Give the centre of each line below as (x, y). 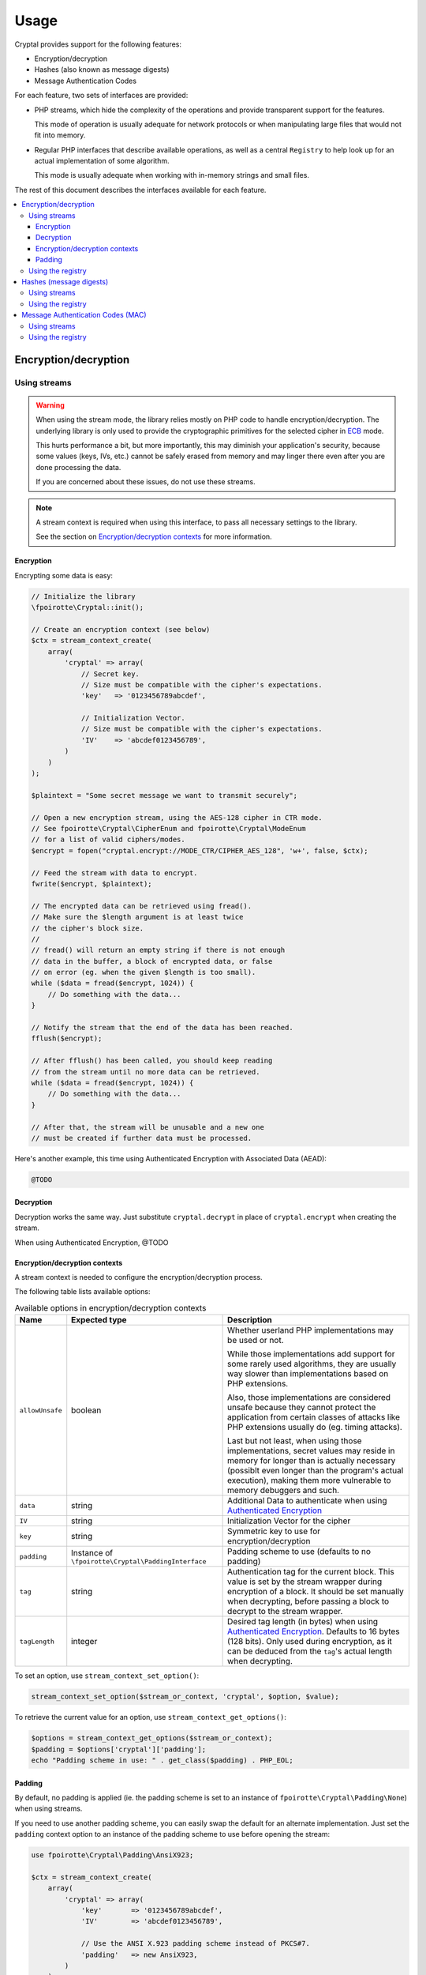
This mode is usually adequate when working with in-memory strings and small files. (172, 175)
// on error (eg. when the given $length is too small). (144, 972)
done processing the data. (78, 467)
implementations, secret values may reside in (311, 1451)
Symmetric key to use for (274, 1531)
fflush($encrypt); (67, 1038)
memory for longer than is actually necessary (312, 1461)
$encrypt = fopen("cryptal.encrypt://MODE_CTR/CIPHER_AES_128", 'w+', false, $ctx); (200, 850)
